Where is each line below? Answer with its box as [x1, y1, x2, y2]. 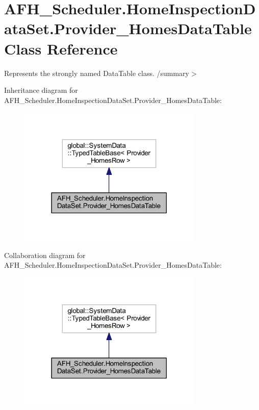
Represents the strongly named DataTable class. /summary [4, 67, 189, 78]
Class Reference [4, 38, 118, 59]
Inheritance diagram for [4, 85, 78, 95]
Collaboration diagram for [4, 249, 86, 260]
